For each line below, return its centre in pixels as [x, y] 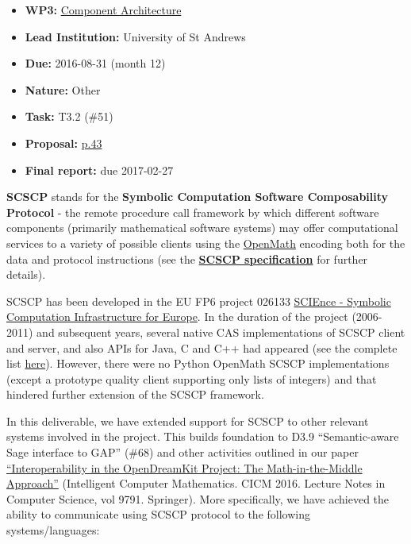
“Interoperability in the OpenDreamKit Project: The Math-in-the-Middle [184, 467]
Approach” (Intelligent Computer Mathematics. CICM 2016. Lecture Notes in [196, 483]
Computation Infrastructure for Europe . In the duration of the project [177, 316]
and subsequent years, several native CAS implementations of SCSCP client [221, 332]
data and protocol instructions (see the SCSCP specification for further [187, 258]
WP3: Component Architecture [103, 10]
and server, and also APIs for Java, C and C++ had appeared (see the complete [202, 347]
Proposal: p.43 [63, 143]
